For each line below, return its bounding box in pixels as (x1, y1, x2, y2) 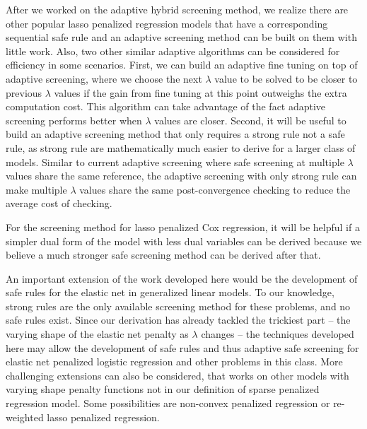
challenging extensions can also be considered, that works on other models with (6, 368, 349, 382)
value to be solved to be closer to (214, 71, 358, 86)
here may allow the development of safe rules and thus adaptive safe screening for (6, 340, 359, 355)
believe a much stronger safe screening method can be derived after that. (6, 247, 321, 262)
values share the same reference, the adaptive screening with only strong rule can (6, 168, 357, 183)
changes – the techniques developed (201, 327, 354, 341)
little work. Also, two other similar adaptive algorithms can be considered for (6, 43, 340, 58)
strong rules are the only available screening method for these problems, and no (6, 298, 351, 313)
